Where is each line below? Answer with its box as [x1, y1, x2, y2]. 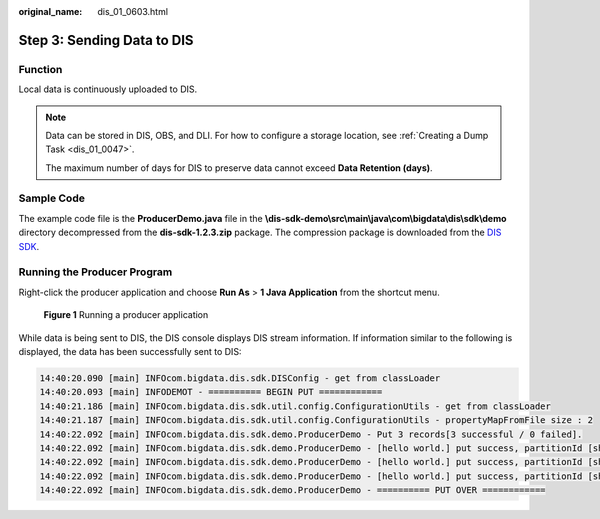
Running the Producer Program [18, 265, 173, 279]
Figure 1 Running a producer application [43, 309, 209, 321]
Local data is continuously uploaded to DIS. [18, 83, 198, 95]
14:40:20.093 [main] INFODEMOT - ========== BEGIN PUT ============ [39, 386, 383, 398]
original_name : [18, 6, 83, 17]
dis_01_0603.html [97, 6, 169, 17]
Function [18, 62, 63, 76]
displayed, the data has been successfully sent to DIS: [18, 345, 242, 357]
